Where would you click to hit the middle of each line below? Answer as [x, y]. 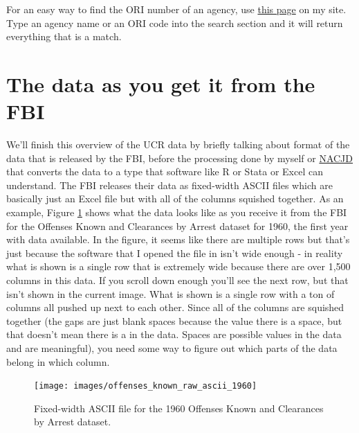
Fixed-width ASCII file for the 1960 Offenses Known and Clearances [179, 408]
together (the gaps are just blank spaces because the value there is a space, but [174, 320]
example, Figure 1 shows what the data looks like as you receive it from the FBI [177, 212]
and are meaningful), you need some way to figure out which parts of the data [172, 348]
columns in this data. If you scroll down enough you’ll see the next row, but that [177, 280]
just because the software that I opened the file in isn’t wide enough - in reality [175, 253]
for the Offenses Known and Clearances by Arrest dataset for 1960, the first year [177, 226]
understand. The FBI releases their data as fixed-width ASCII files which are [169, 185]
